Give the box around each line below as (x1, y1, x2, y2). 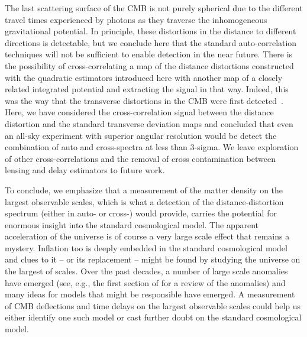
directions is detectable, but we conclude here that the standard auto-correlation (5, 36, 297, 48)
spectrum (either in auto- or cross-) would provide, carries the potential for (5, 207, 277, 219)
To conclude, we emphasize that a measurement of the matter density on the (5, 183, 283, 196)
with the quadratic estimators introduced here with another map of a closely (5, 71, 283, 83)
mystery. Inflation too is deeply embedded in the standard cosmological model (5, 241, 287, 254)
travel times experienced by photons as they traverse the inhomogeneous (5, 13, 267, 25)
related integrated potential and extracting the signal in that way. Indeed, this (5, 83, 289, 95)
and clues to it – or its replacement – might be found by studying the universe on (5, 253, 300, 265)
